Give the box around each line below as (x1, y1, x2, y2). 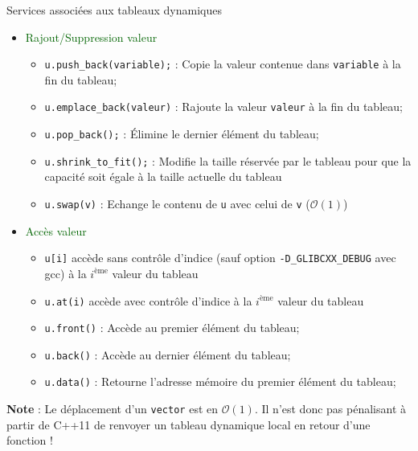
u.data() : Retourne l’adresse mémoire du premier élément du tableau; (44, 373, 396, 390)
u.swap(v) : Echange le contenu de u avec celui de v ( (44, 195, 310, 211)
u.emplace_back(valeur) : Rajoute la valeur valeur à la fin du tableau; (44, 98, 403, 115)
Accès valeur (25, 222, 87, 239)
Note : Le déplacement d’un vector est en (6, 400, 219, 417)
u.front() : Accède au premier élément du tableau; (44, 319, 300, 336)
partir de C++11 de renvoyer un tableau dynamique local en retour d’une (6, 416, 371, 433)
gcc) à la (44, 264, 87, 281)
